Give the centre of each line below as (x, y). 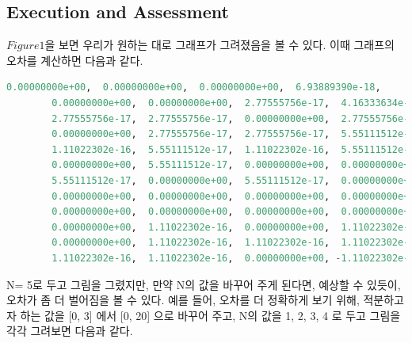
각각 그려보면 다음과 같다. (70, 331)
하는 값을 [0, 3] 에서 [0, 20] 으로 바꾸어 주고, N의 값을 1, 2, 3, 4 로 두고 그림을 (210, 315)
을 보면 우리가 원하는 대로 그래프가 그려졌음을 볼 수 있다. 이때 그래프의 (219, 45)
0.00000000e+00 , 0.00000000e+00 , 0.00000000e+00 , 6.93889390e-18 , (194, 88)
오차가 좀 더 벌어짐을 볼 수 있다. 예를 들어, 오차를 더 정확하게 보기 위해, (183, 300)
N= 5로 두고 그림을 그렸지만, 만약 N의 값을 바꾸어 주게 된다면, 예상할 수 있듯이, (204, 284)
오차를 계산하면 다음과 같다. (75, 60)
